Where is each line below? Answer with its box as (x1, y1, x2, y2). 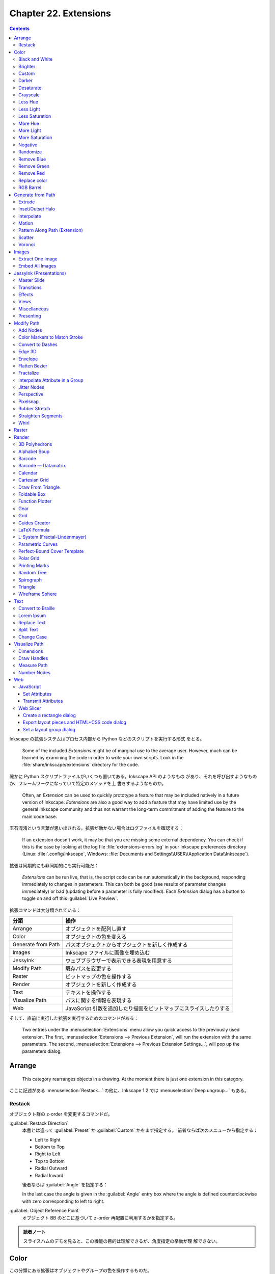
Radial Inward (35, 1172, 64, 1178)
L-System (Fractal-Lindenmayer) (18, 534, 87, 540)
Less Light (18, 106, 40, 112)
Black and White (18, 56, 53, 62)
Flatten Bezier (18, 362, 48, 369)
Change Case (18, 633, 47, 640)
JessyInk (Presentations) (14, 270, 66, 276)
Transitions (18, 284, 42, 290)
